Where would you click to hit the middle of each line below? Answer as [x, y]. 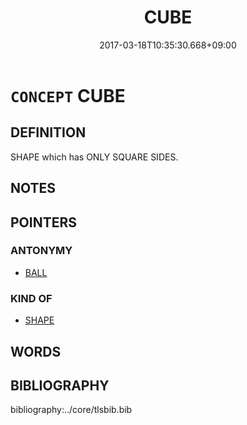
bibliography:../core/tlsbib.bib [71, 410]
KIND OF [31, 298]
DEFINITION [48, 132]
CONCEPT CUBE [68, 95]
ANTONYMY [41, 251]
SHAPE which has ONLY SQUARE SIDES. [94, 157]
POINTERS [44, 222]
